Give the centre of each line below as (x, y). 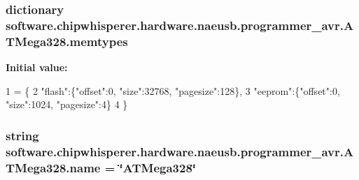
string (22, 135)
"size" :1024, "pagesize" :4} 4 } (67, 104)
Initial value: (37, 67)
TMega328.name (53, 167)
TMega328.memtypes (67, 41)
